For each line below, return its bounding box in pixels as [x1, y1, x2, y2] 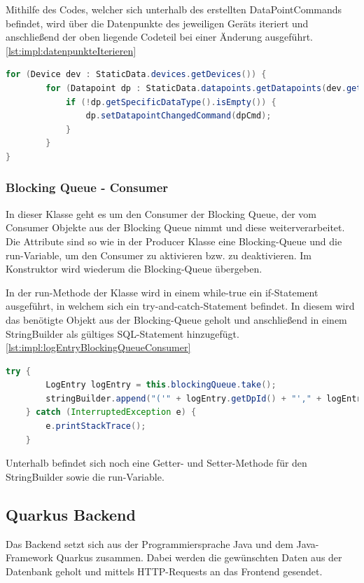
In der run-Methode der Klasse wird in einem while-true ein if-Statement [6, 284, 318, 299]
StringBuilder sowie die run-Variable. [6, 469, 164, 483]
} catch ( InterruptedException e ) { [25, 407, 197, 418]
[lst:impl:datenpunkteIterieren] [6, 43, 136, 57]
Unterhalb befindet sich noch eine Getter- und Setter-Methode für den [6, 455, 307, 470]
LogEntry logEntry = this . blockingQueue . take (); [45, 380, 276, 390]
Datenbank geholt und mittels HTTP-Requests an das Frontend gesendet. [6, 563, 323, 578]
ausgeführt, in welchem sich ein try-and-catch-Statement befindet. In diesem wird [6, 299, 355, 313]
